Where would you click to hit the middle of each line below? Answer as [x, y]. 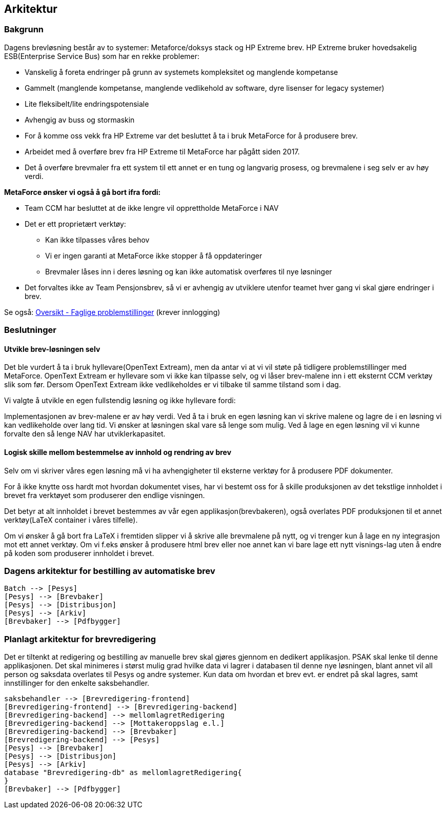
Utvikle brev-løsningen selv [52, 349]
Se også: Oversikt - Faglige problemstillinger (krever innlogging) [112, 312]
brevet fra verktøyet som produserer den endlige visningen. [105, 495]
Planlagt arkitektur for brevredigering [80, 639]
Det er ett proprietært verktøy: [75, 224]
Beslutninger [30, 330]
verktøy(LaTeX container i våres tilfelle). [71, 520]
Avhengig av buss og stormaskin [80, 120]
